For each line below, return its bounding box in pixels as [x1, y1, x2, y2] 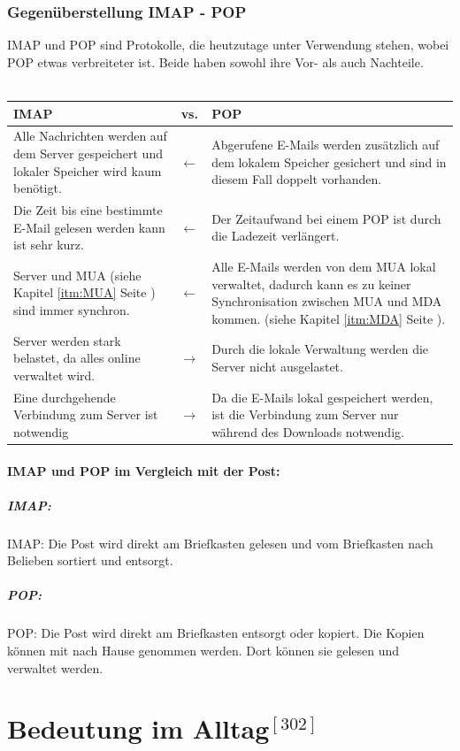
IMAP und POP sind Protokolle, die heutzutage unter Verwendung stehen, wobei [7, 35, 449, 54]
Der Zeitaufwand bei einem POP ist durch [211, 209, 441, 227]
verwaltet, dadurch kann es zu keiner [211, 274, 411, 293]
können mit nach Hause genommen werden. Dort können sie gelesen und [7, 641, 400, 660]
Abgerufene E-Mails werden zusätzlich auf [211, 135, 440, 154]
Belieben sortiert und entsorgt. [7, 551, 173, 570]
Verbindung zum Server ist [13, 405, 158, 424]
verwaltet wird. [13, 365, 96, 384]
